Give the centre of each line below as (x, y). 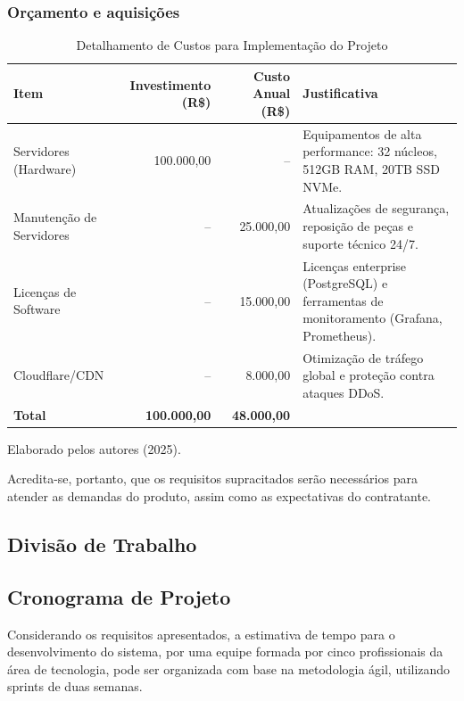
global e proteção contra (369, 375)
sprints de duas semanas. (75, 686)
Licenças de (45, 291)
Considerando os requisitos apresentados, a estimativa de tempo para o (201, 634)
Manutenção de (55, 217)
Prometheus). (340, 335)
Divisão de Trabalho (102, 544)
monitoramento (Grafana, (373, 318)
